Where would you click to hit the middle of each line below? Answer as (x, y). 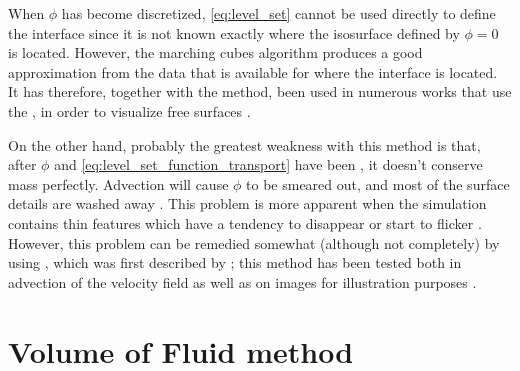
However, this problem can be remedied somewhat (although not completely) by (254, 242)
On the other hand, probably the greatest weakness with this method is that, (244, 144)
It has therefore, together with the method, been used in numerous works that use (260, 91)
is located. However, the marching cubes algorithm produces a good (215, 52)
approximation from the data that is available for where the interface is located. (253, 71)
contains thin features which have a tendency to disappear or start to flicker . (245, 222)
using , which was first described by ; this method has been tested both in (235, 262)
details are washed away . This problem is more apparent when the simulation (247, 203)
